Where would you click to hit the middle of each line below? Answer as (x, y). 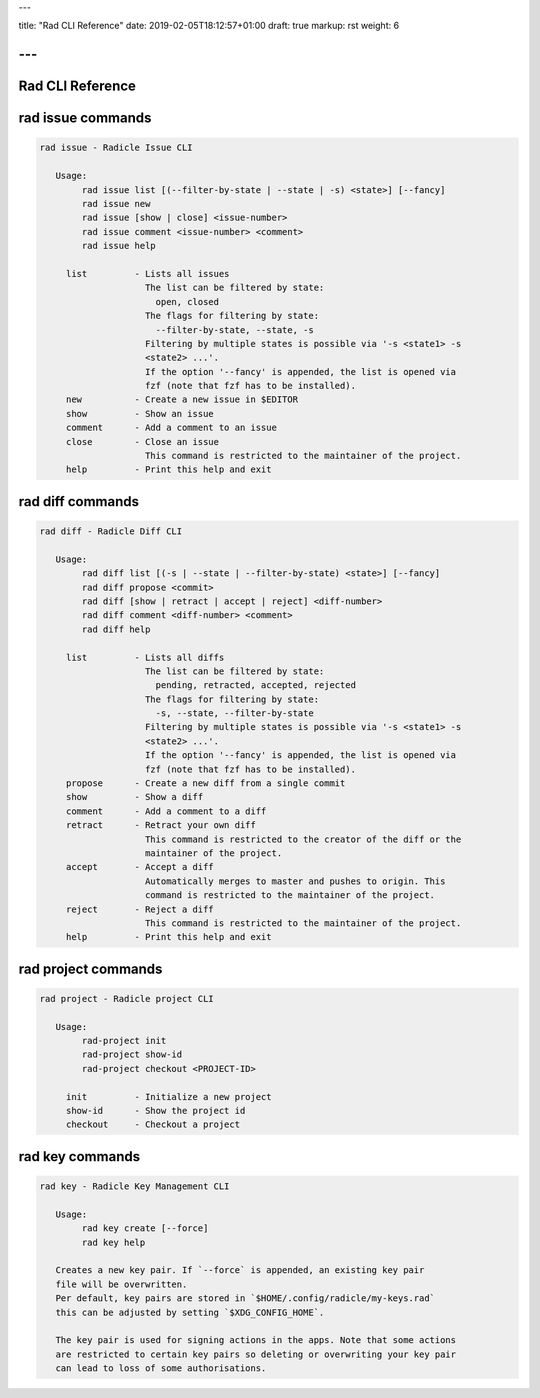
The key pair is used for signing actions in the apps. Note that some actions (256, 1340)
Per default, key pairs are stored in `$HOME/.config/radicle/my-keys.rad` (245, 1298)
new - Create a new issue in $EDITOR (182, 399)
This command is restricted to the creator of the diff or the (303, 839)
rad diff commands (79, 501)
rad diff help (116, 629)
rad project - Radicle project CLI (126, 998)
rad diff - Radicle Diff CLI (111, 531)
